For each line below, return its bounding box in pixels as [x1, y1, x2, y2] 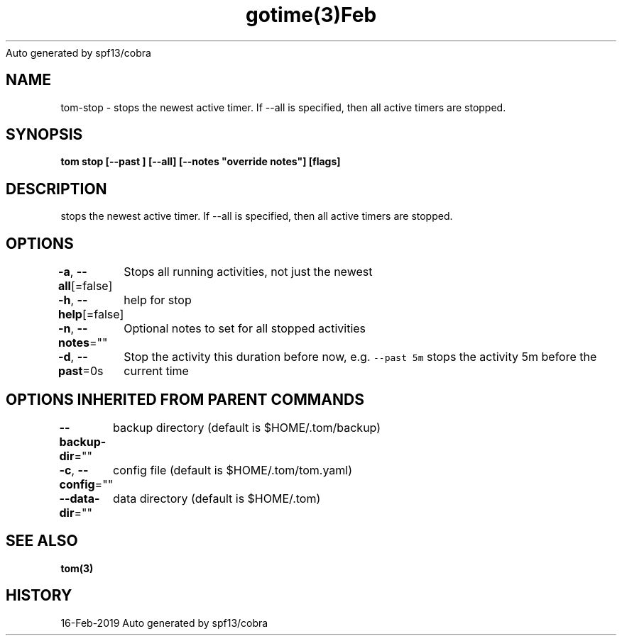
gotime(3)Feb [245, 3, 377, 27]
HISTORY [6, 586, 72, 605]
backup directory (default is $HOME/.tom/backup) [113, 420, 381, 435]
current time [124, 364, 189, 379]
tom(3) [60, 562, 94, 574]
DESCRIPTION [6, 179, 107, 198]
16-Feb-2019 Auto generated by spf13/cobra [60, 616, 268, 629]
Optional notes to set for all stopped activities [124, 321, 366, 336]
